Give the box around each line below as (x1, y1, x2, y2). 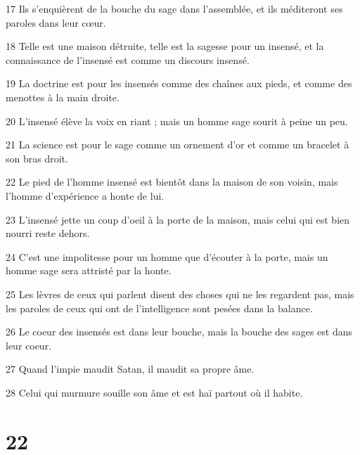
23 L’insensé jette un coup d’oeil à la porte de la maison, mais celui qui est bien (6, 212, 350, 226)
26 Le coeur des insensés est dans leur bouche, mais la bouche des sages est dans (6, 324, 353, 339)
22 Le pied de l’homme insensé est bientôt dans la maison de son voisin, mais (6, 174, 338, 189)
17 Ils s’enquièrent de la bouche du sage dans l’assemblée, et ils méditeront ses (6, 1, 343, 15)
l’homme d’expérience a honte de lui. (6, 188, 165, 203)
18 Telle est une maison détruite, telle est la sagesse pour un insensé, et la (6, 39, 324, 53)
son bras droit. (6, 150, 68, 165)
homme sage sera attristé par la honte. (6, 263, 172, 278)
